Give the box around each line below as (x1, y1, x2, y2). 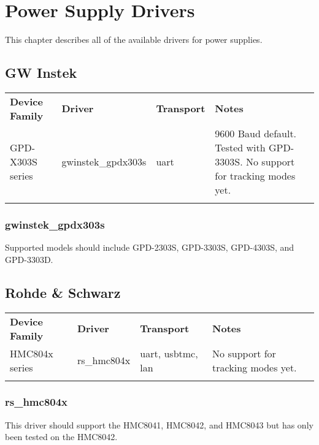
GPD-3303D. (5, 253, 53, 265)
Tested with (215, 140, 266, 154)
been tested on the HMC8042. (5, 430, 118, 443)
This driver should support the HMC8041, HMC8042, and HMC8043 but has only (5, 418, 313, 431)
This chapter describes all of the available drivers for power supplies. (5, 33, 263, 46)
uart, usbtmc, (140, 346, 198, 360)
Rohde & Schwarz (5, 283, 121, 302)
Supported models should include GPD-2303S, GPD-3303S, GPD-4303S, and (5, 241, 294, 254)
